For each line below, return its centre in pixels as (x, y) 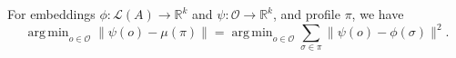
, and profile (307, 14)
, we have (378, 14)
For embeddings (51, 14)
